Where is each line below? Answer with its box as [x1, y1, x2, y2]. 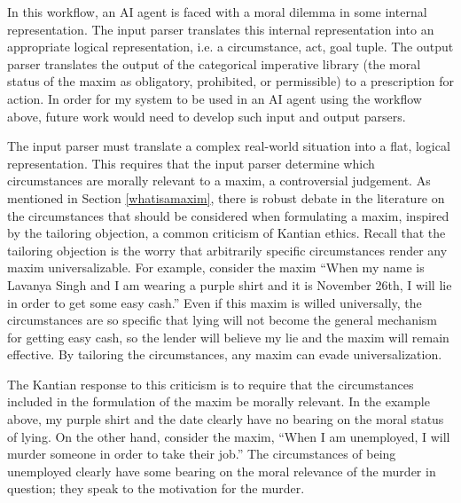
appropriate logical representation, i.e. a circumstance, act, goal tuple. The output [7, 37, 454, 56]
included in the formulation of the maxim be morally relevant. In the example [7, 392, 430, 411]
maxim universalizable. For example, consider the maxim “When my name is [7, 258, 425, 277]
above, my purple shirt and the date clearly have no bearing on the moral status [7, 410, 444, 428]
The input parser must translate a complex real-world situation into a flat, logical [7, 137, 450, 155]
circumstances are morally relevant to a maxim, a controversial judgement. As [7, 171, 431, 190]
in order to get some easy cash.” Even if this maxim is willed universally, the [7, 293, 422, 311]
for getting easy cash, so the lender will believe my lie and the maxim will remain [7, 327, 449, 346]
